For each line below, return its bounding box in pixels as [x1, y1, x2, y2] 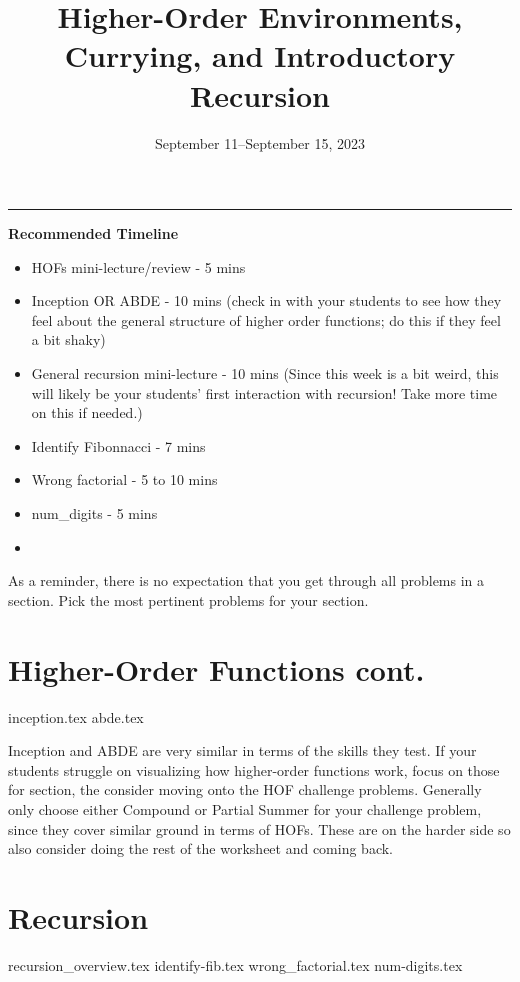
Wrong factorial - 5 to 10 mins [31, 469, 218, 490]
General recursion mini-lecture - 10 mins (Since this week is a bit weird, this [31, 363, 499, 384]
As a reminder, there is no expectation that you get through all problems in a [8, 570, 485, 591]
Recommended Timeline [8, 223, 179, 244]
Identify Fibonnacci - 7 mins [31, 435, 206, 456]
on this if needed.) [31, 402, 143, 423]
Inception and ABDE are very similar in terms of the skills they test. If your [8, 740, 477, 761]
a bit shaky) [31, 329, 106, 350]
